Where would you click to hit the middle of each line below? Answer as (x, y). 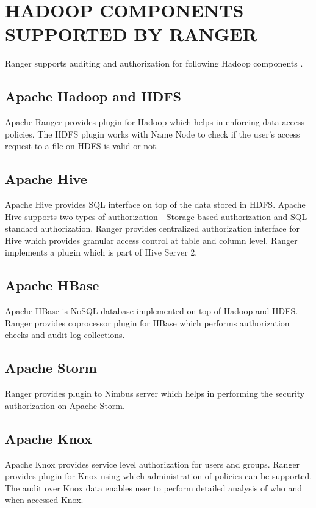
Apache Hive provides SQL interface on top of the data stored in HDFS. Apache (155, 204)
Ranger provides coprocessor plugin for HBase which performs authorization (147, 322)
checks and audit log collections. (65, 335)
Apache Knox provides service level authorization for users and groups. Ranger (153, 464)
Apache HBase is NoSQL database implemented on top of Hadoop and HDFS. (152, 311)
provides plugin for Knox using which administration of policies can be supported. (159, 476)
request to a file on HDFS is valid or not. (82, 146)
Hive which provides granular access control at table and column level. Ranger (151, 240)
